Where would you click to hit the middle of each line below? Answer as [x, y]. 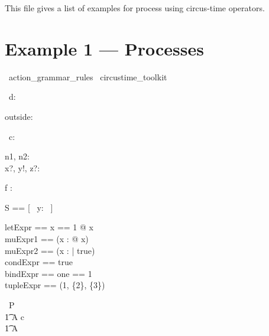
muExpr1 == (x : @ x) [47, 239]
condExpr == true [39, 262]
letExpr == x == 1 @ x [49, 227]
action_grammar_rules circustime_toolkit [88, 76]
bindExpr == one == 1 [48, 273]
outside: [19, 116]
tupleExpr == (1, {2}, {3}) [55, 285]
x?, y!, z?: [22, 167]
